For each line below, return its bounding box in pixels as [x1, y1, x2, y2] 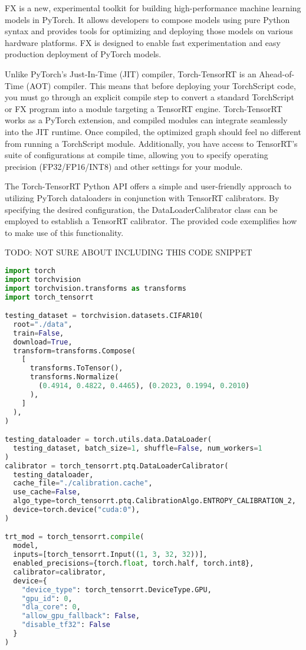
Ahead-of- [259, 67, 295, 80]
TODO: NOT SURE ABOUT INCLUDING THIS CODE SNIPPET [5, 246, 252, 258]
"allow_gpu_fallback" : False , [21, 612, 140, 621]
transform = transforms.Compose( [13, 346, 136, 355]
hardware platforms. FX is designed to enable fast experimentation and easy [5, 36, 281, 48]
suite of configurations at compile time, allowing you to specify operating [5, 149, 268, 161]
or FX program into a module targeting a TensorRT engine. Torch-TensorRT [5, 102, 282, 114]
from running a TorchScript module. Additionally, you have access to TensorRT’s [5, 137, 298, 149]
